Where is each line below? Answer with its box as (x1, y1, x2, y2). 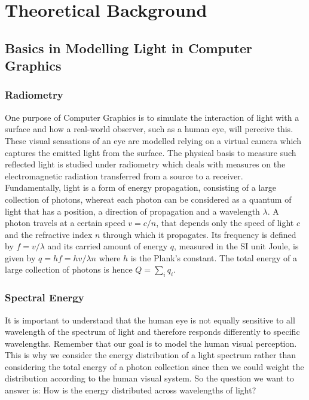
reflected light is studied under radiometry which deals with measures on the (5, 158, 286, 170)
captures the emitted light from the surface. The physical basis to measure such (5, 146, 296, 158)
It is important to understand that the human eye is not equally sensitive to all (5, 313, 295, 326)
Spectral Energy (5, 290, 84, 305)
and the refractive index (5, 228, 93, 240)
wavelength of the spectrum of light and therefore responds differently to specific (5, 325, 300, 338)
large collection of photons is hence (5, 263, 133, 276)
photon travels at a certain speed (5, 216, 126, 229)
